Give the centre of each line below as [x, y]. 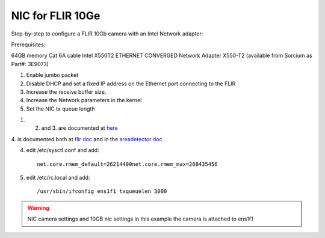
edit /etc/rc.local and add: [58, 178]
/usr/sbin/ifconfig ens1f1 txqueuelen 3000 [102, 191]
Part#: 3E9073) [30, 64]
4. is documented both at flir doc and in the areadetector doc [87, 139]
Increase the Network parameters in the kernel [84, 100]
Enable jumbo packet [52, 75]
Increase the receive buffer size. [66, 92]
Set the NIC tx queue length [60, 109]
